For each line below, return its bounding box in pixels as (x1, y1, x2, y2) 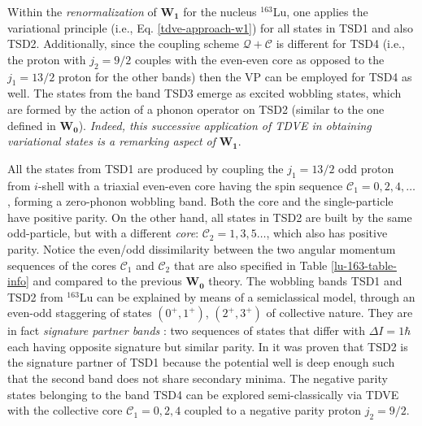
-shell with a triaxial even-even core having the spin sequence (37, 176, 343, 193)
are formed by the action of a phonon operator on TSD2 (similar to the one (7, 100, 385, 117)
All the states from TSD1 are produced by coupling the (7, 159, 284, 176)
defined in (7, 116, 56, 133)
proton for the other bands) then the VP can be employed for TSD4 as (58, 67, 412, 85)
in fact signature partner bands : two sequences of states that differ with (7, 322, 365, 339)
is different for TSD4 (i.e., (276, 35, 405, 52)
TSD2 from (7, 288, 63, 305)
